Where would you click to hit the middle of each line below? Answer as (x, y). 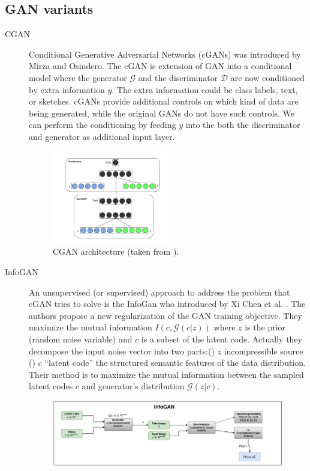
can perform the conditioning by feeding (103, 125)
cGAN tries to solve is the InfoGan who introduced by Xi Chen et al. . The (167, 304)
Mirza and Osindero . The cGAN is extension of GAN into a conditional (160, 66)
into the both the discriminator (243, 125)
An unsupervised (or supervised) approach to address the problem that (159, 292)
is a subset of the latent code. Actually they (222, 339)
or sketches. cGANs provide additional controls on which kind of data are (164, 101)
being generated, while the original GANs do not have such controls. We (162, 113)
